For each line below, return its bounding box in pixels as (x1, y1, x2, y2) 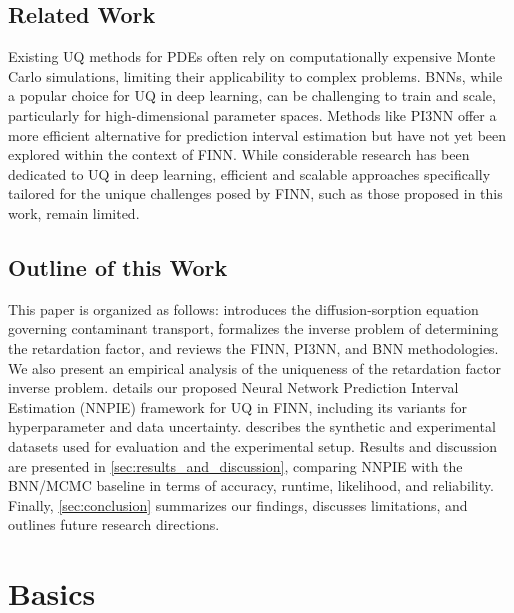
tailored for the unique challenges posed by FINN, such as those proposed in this (8, 183, 503, 204)
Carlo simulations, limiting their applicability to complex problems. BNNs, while (8, 65, 503, 86)
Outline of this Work (8, 251, 228, 282)
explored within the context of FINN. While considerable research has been (8, 144, 470, 165)
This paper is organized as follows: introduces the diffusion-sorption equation (8, 298, 479, 319)
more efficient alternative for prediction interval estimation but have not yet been (8, 124, 507, 145)
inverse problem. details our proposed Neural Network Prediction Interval (8, 377, 459, 398)
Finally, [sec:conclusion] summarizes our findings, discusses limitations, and (8, 494, 468, 515)
